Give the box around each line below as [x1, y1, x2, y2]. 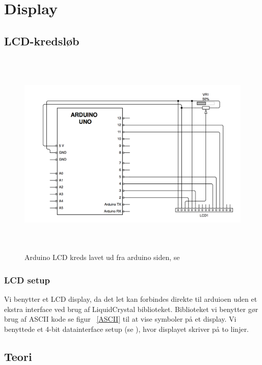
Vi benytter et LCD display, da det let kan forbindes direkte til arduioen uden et [4, 293, 257, 304]
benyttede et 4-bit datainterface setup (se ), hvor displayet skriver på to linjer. [4, 323, 249, 334]
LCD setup [4, 273, 50, 286]
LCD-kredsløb [4, 33, 80, 48]
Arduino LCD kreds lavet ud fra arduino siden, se [24, 252, 180, 263]
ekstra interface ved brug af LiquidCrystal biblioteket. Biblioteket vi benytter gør [4, 303, 258, 314]
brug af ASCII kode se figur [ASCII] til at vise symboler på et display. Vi [4, 314, 237, 324]
